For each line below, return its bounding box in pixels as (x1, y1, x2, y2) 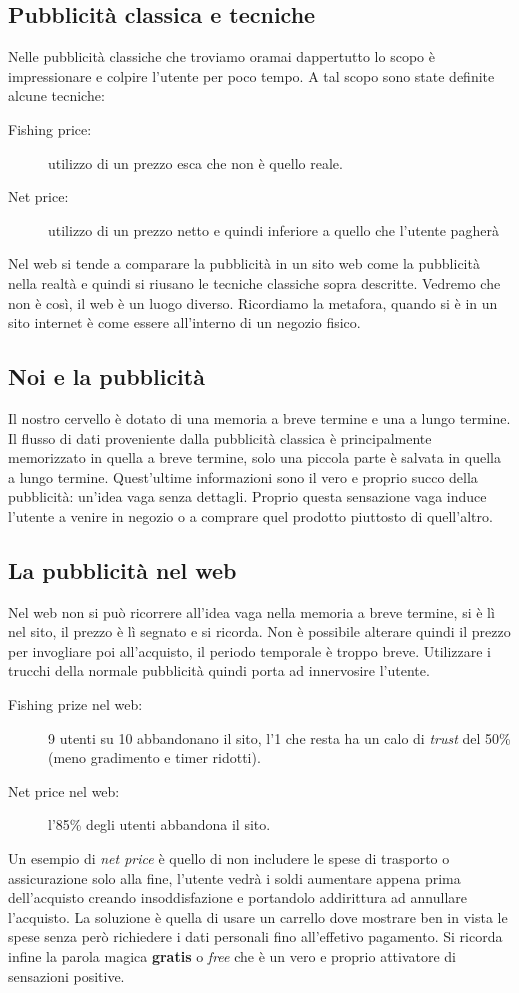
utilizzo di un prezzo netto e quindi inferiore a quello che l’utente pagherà (48, 219, 499, 240)
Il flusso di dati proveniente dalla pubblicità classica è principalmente (8, 427, 432, 448)
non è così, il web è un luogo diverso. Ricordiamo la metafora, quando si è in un (8, 292, 498, 313)
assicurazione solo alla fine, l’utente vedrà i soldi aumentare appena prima (8, 867, 461, 888)
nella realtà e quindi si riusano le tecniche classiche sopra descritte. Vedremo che (8, 272, 501, 293)
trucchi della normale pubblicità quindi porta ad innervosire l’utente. (8, 660, 430, 681)
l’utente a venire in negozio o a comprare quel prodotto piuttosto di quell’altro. (8, 505, 493, 526)
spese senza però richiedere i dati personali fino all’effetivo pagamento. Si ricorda (8, 926, 503, 947)
